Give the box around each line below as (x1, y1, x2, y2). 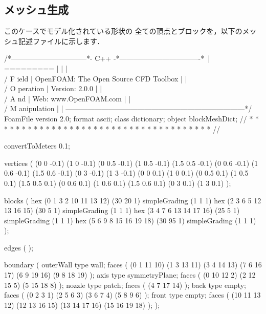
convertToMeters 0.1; (4, 140, 70, 151)
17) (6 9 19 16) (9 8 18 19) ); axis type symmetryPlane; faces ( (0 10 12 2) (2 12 (4, 269, 256, 280)
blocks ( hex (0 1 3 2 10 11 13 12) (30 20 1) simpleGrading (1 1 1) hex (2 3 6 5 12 (4, 195, 261, 205)
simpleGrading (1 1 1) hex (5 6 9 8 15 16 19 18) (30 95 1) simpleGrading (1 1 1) (4, 215, 256, 225)
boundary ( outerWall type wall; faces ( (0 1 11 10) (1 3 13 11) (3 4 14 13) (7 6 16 (4, 259, 262, 270)
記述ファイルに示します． (18, 35, 104, 46)
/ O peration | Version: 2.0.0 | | (4, 83, 102, 94)
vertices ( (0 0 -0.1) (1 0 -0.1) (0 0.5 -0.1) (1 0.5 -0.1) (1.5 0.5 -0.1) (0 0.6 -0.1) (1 (4, 157, 258, 168)
